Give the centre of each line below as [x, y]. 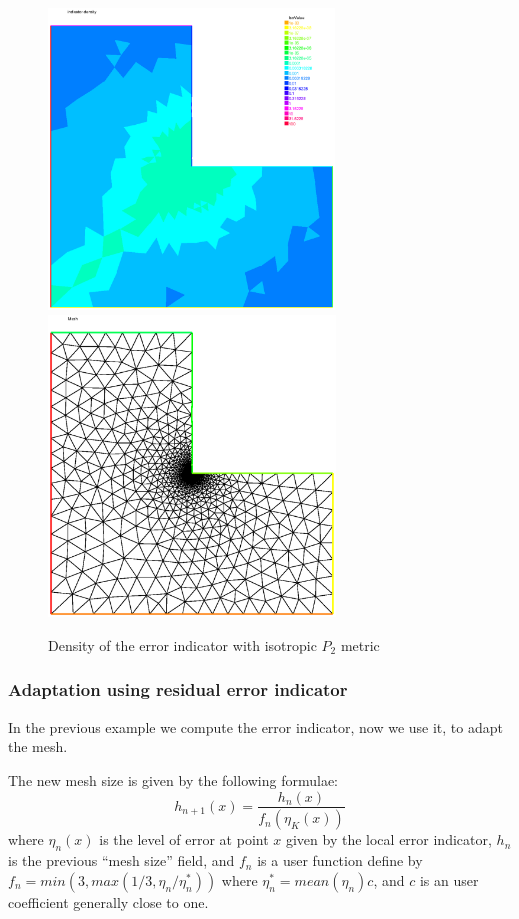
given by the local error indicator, [388, 839]
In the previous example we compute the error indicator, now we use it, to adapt [255, 726]
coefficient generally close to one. [108, 901]
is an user [449, 879]
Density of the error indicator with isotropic [182, 644]
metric [360, 644]
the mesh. [38, 746]
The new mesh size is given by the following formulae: [173, 779]
